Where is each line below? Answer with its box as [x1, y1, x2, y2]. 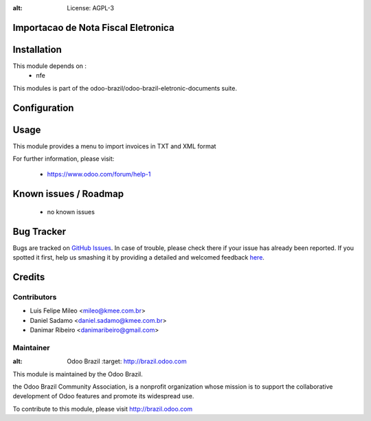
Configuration [12, 102, 74, 113]
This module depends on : [12, 62, 87, 70]
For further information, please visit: [12, 155, 115, 163]
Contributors [12, 292, 57, 301]
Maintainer [12, 343, 50, 352]
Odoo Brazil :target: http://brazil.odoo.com [67, 357, 187, 365]
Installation [12, 43, 62, 55]
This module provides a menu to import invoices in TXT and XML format [12, 141, 216, 150]
